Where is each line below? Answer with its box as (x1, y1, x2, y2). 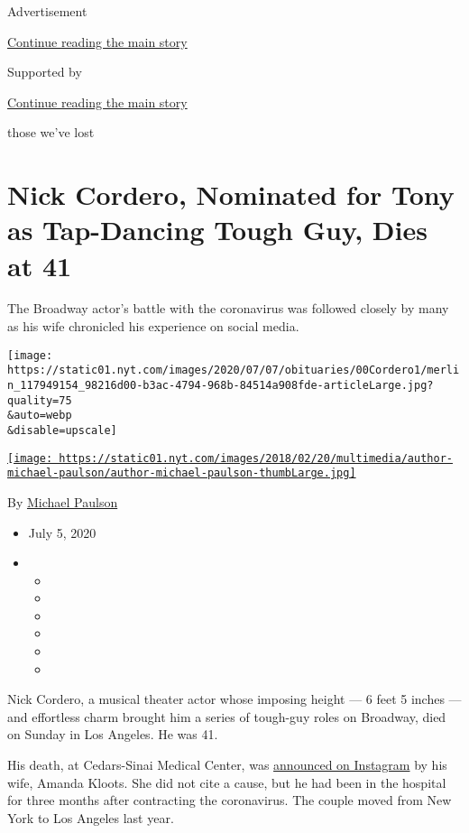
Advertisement (7, 2, 87, 20)
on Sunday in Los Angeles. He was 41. (7, 725, 218, 744)
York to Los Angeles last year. (7, 808, 174, 827)
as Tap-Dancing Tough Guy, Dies (7, 211, 428, 248)
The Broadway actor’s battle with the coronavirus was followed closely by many (7, 299, 449, 318)
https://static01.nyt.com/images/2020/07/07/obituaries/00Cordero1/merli (7, 364, 460, 377)
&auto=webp (7, 409, 72, 422)
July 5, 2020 (28, 523, 97, 541)
